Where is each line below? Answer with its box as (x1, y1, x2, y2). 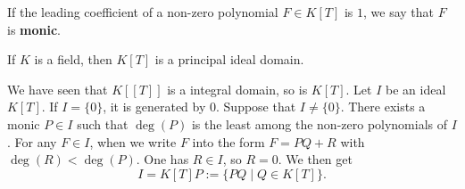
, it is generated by (103, 97, 206, 116)
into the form (192, 132, 265, 151)
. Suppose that (216, 97, 296, 116)
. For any (7, 132, 57, 151)
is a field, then (34, 50, 112, 69)
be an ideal (386, 79, 446, 98)
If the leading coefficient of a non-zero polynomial (7, 3, 278, 21)
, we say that (363, 3, 435, 21)
